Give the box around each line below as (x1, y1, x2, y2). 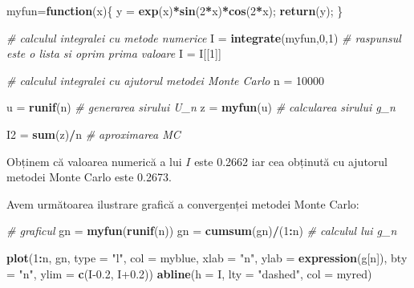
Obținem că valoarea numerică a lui (6, 152, 182, 169)
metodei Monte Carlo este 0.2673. (6, 168, 172, 185)
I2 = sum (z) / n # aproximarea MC (6, 125, 181, 142)
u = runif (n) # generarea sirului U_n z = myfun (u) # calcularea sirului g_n (6, 99, 396, 116)
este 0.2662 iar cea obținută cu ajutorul (194, 152, 388, 169)
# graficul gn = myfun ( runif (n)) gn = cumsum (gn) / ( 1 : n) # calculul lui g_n (6, 222, 397, 239)
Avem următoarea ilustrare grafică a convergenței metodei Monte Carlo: (6, 195, 359, 212)
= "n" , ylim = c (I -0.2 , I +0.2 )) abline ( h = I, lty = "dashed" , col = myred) (6, 265, 372, 282)
